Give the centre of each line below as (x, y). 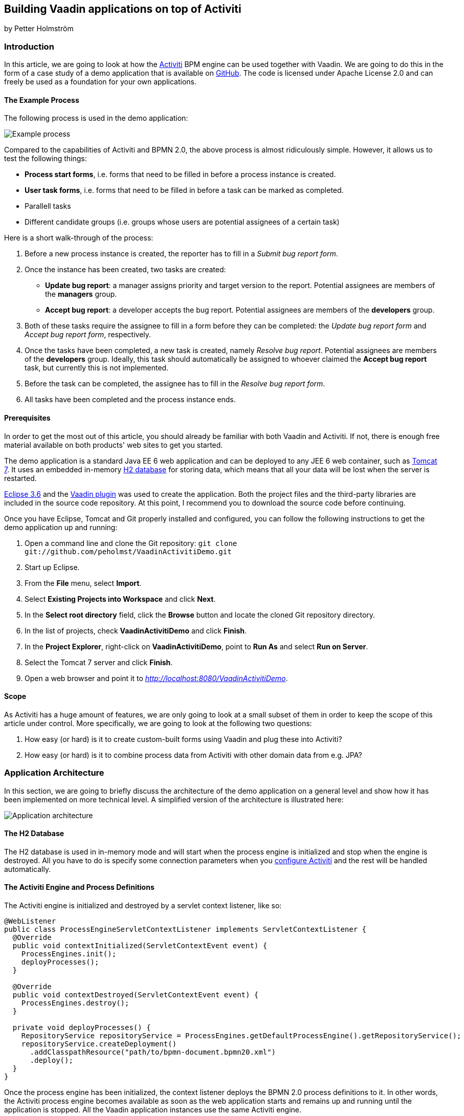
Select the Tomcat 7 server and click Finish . (99, 662)
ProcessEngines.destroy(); (75, 1003)
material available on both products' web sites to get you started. (114, 445)
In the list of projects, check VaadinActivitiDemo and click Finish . (136, 630)
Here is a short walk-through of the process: (79, 238)
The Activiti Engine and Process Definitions (79, 887)
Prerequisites (27, 418)
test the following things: (46, 159)
